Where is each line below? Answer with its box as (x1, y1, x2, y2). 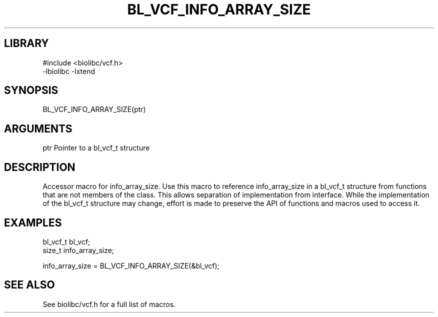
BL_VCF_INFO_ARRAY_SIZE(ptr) (42, 105, 146, 114)
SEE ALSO (4, 278, 55, 291)
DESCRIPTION (4, 160, 75, 173)
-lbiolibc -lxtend (42, 66, 95, 75)
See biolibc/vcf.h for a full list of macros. (42, 299, 176, 308)
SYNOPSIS (4, 84, 58, 97)
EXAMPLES (4, 216, 62, 229)
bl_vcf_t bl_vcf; (42, 237, 90, 246)
